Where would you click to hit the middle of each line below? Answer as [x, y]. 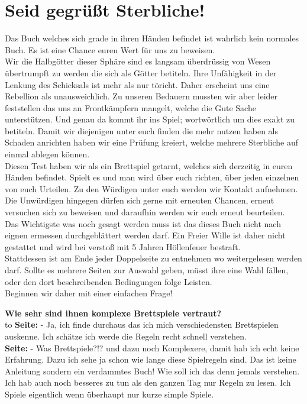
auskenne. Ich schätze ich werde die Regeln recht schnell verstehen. [126, 336]
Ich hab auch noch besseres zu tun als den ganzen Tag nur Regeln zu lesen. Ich [148, 382]
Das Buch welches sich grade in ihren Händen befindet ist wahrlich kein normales [152, 38]
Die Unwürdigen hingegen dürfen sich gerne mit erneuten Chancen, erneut [140, 200]
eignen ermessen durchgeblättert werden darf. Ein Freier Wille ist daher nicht [145, 235]
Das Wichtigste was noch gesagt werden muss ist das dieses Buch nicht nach [143, 223]
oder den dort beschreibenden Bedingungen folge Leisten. [109, 281]
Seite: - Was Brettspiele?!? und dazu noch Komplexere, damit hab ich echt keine [152, 348]
